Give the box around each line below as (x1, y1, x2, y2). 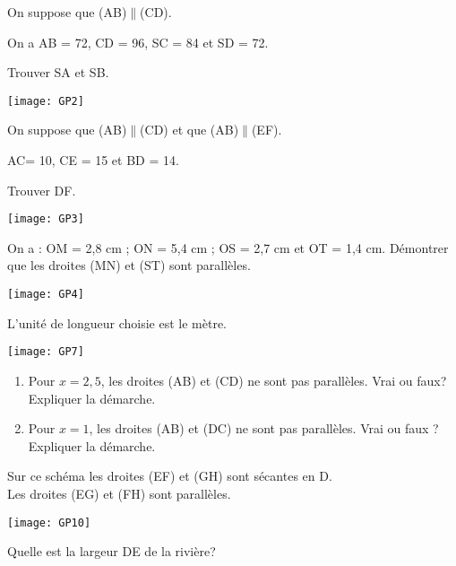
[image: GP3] (7, 213, 84, 226)
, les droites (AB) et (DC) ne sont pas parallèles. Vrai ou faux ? (89, 419, 439, 438)
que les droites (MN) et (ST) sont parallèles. (7, 256, 251, 274)
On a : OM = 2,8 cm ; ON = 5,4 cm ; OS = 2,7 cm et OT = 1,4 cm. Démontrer (7, 238, 449, 257)
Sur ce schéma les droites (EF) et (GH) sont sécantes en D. (7, 466, 332, 485)
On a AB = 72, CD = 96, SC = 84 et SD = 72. (7, 32, 269, 51)
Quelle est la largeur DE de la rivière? (7, 542, 216, 561)
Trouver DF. (7, 180, 76, 199)
